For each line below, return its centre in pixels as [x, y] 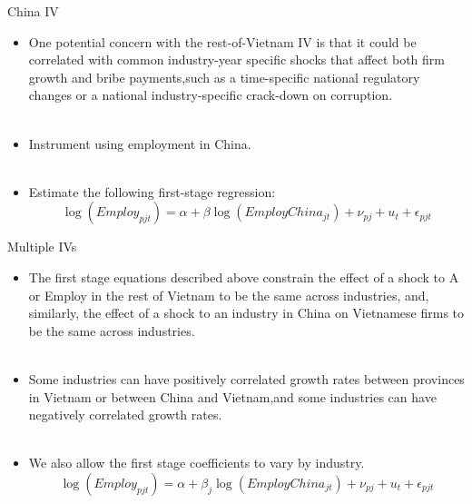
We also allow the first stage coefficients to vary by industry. [197, 463]
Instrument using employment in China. [140, 143]
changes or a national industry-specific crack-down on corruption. [211, 95]
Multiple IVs [42, 247]
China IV [33, 11]
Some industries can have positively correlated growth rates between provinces [246, 378]
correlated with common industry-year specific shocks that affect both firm [237, 59]
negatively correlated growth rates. [125, 415]
